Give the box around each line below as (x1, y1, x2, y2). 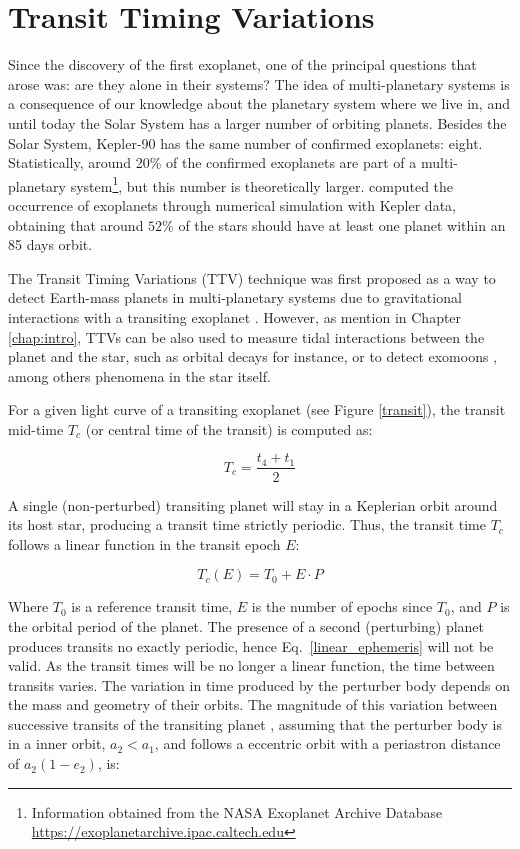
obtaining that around (8, 214, 144, 235)
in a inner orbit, (8, 733, 106, 754)
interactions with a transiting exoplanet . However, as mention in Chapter (8, 306, 462, 327)
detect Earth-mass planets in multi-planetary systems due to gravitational (8, 287, 462, 308)
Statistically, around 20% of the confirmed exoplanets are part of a (8, 152, 417, 173)
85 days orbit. (8, 234, 93, 255)
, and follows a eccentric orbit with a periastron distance (154, 733, 501, 754)
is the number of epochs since (251, 596, 433, 617)
